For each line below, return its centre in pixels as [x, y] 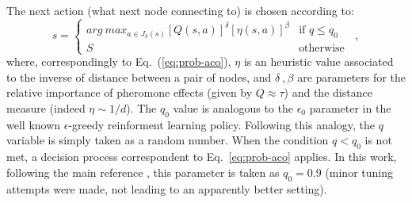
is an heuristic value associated [319, 61]
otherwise [322, 48]
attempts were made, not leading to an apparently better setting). [167, 188]
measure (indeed [46, 107]
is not [378, 140]
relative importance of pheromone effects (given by [130, 92]
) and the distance [328, 92]
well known [34, 124]
